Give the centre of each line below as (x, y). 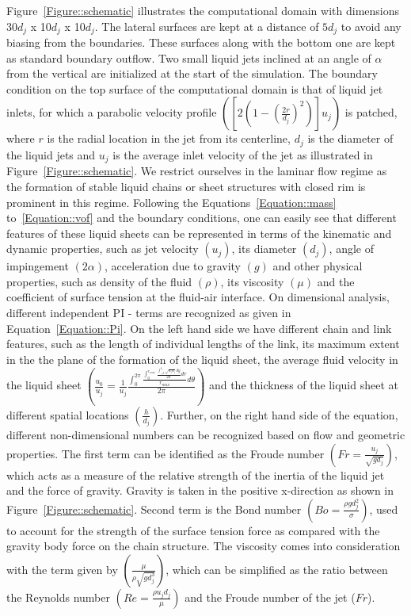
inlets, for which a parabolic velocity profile (112, 112)
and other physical (318, 266)
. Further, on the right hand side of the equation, (279, 414)
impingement (38, 266)
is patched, (371, 112)
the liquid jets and (51, 154)
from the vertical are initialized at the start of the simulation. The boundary (192, 73)
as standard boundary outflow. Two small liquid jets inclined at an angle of (189, 57)
